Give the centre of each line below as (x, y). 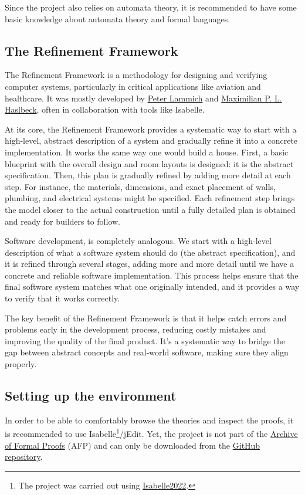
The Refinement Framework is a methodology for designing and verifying (136, 75)
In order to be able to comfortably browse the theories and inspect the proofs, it (149, 420)
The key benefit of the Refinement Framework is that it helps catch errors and (146, 318)
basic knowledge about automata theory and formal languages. (118, 18)
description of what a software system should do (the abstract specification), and (150, 252)
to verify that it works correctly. (62, 298)
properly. (21, 364)
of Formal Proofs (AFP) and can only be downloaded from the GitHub (133, 445)
